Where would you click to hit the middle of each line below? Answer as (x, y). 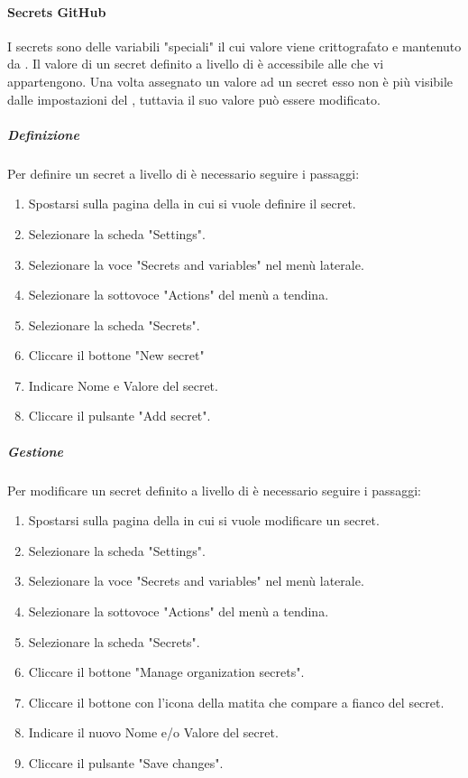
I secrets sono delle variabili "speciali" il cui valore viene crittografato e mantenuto (234, 46)
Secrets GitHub (57, 11)
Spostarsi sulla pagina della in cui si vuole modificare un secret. (204, 520)
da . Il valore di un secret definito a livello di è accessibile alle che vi (196, 64)
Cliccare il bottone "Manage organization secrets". (166, 672)
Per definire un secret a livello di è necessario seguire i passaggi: (184, 173)
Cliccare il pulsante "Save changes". (126, 762)
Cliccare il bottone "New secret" (116, 355)
